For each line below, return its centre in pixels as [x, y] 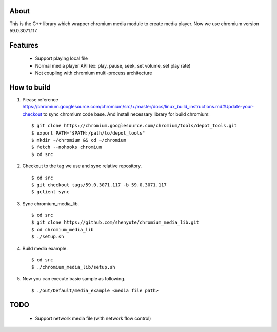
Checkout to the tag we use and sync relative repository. [82, 166]
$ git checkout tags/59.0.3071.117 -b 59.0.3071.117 [99, 185]
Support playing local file [62, 58]
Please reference [40, 99]
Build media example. [45, 248]
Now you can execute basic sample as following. [74, 278]
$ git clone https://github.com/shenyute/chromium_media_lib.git [115, 222]
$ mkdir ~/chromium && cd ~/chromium [79, 140]
